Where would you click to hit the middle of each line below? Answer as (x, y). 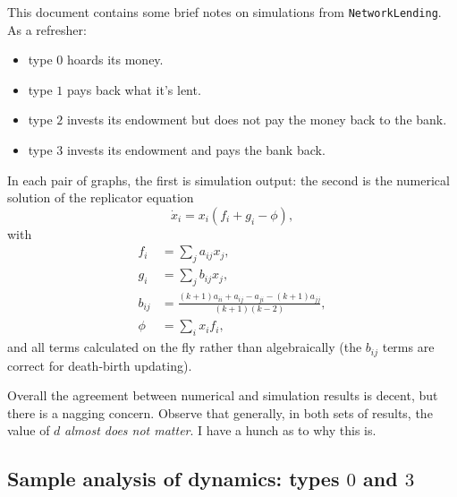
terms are (408, 347)
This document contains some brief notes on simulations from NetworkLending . (224, 12)
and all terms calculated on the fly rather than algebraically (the (185, 347)
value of (29, 430)
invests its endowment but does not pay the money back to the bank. (257, 120)
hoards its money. (115, 60)
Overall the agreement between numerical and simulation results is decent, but (223, 395)
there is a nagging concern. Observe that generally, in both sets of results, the (220, 412)
